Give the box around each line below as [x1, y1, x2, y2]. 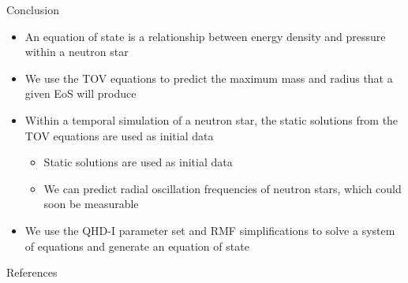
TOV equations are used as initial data [24, 127, 214, 143]
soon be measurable [43, 195, 139, 212]
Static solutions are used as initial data [43, 154, 233, 170]
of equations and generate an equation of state [24, 237, 249, 254]
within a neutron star [24, 43, 129, 60]
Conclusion [6, 2, 59, 17]
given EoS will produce [24, 85, 137, 102]
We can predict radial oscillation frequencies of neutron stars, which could [43, 180, 402, 196]
